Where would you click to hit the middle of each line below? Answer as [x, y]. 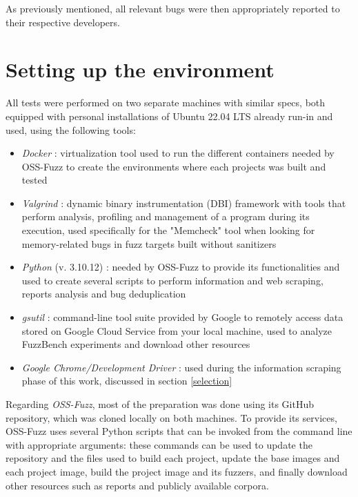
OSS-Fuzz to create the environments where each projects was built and [174, 166]
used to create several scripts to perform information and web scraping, [172, 280]
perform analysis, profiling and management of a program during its [166, 216]
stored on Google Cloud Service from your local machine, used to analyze [177, 330]
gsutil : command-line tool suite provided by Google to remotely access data [182, 317]
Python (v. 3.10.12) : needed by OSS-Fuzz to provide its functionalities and [181, 267]
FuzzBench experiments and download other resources [136, 344]
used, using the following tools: [71, 129]
